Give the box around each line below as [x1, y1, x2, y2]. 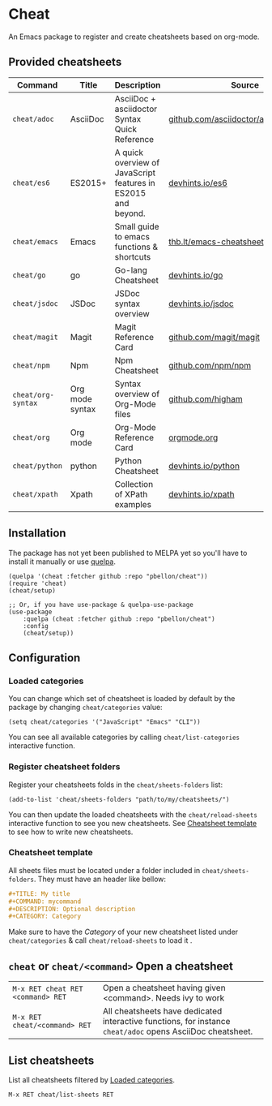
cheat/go [12, 270, 46, 280]
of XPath [114, 488, 148, 500]
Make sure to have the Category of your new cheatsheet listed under [8, 927, 239, 937]
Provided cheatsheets [8, 55, 122, 69]
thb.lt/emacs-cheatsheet [168, 236, 265, 247]
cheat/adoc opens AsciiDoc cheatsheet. [102, 1026, 253, 1037]
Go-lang [114, 265, 148, 276]
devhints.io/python [168, 460, 240, 471]
